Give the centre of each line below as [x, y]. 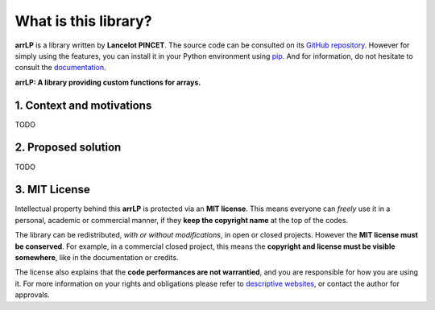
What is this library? [83, 21]
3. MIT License [52, 190]
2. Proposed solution [68, 148]
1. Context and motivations [83, 105]
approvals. [32, 295]
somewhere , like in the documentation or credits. [97, 257]
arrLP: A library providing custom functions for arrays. [108, 82]
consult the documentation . [60, 68]
